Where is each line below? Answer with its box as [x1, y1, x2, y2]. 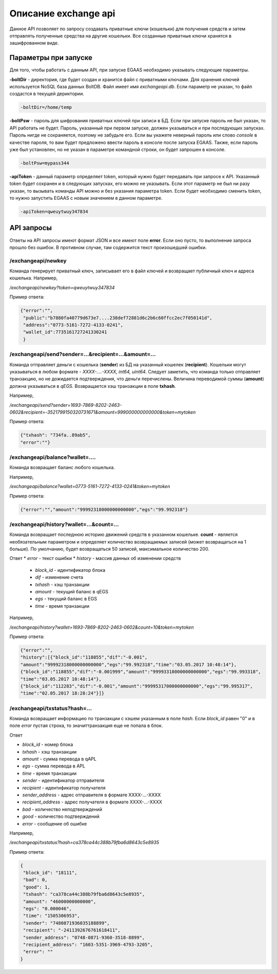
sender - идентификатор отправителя [22, 777, 105, 783]
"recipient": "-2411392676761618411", [23, 927, 121, 933]
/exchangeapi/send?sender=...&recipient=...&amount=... [9, 351, 156, 358]
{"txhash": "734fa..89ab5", [20, 432, 91, 438]
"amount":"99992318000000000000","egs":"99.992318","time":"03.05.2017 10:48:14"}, [20, 662, 237, 667]
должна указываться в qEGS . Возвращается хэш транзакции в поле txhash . [9, 383, 176, 389]
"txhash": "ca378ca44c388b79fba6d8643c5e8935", [23, 891, 145, 897]
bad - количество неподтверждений [22, 806, 103, 812]
